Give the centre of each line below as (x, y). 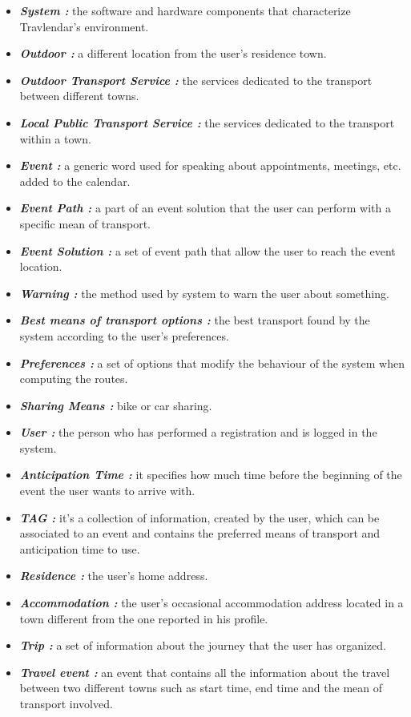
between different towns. (79, 96)
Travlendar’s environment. (84, 26)
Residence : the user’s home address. (114, 576)
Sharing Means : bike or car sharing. (116, 405)
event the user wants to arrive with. (107, 491)
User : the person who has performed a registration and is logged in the (198, 432)
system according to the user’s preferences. (124, 335)
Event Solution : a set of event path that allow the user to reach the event (208, 250)
